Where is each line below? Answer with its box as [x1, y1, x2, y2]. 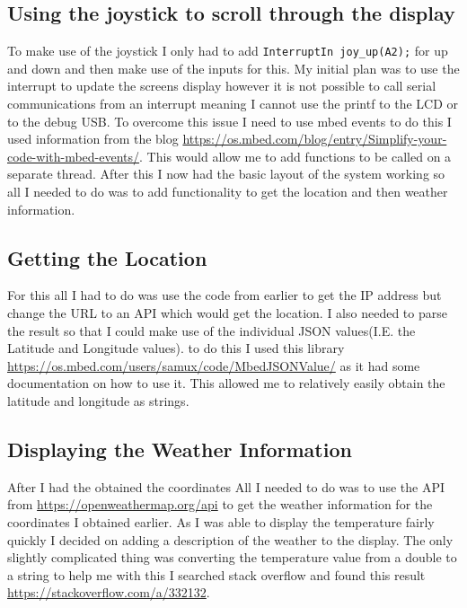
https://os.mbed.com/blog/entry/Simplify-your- [182, 129, 447, 148]
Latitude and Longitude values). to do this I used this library [7, 339, 345, 357]
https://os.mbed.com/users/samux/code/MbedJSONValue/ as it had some [7, 356, 420, 374]
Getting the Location [7, 243, 207, 271]
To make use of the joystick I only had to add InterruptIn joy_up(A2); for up [7, 41, 448, 60]
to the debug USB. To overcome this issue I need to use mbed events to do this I [7, 111, 452, 130]
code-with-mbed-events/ [7, 146, 140, 165]
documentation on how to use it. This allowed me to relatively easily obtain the [7, 374, 445, 392]
